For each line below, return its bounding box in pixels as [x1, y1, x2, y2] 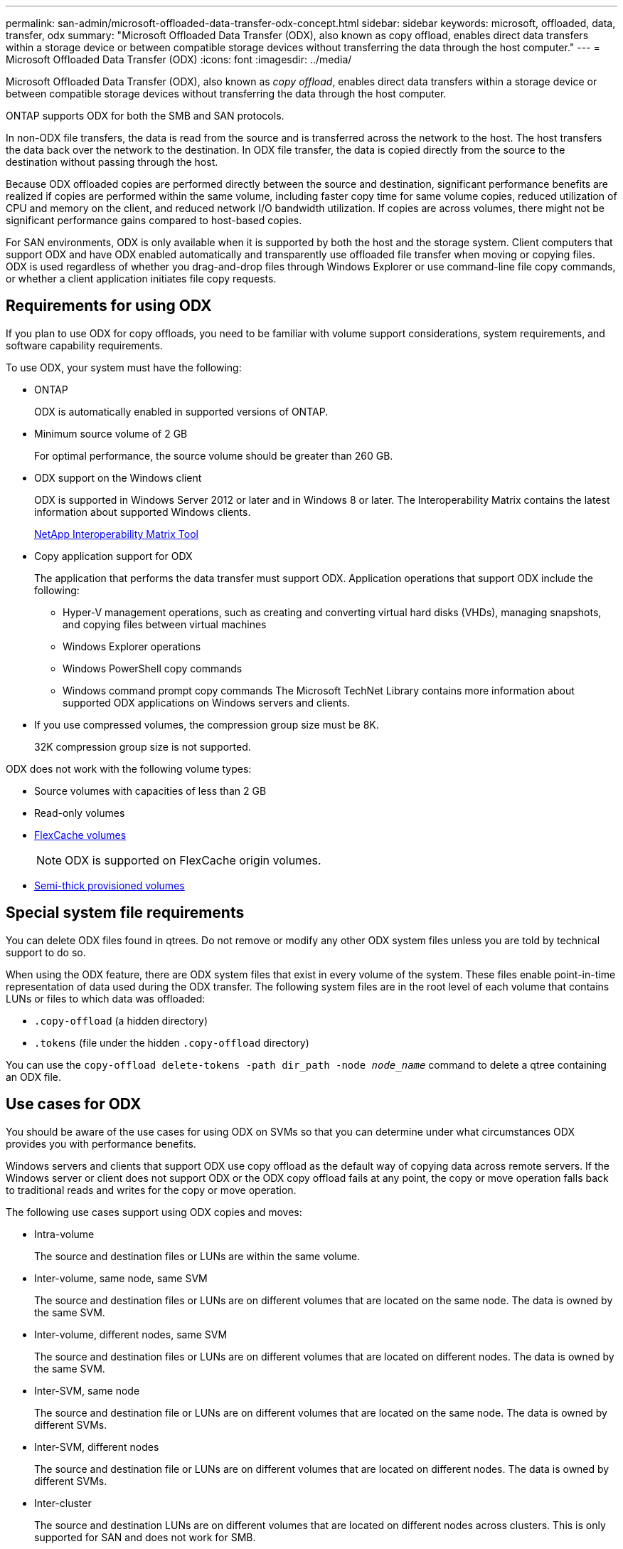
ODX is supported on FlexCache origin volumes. [65, 852, 321, 867]
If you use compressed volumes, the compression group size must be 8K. [34, 718, 379, 731]
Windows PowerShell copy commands [63, 662, 243, 675]
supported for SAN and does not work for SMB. [34, 1531, 256, 1543]
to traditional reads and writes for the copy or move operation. [6, 1183, 297, 1196]
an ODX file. [6, 1070, 62, 1083]
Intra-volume [34, 1227, 95, 1240]
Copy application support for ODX [34, 549, 193, 562]
